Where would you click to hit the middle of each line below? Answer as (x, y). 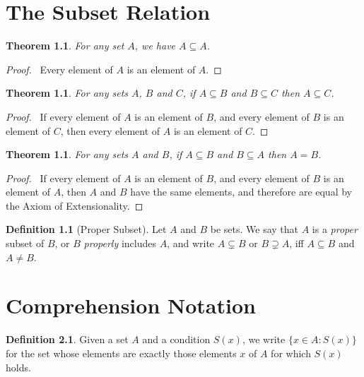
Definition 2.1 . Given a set (67, 339)
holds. (18, 367)
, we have (155, 46)
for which (291, 353)
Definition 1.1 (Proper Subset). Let (86, 229)
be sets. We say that (254, 229)
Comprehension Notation (131, 305)
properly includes (120, 243)
